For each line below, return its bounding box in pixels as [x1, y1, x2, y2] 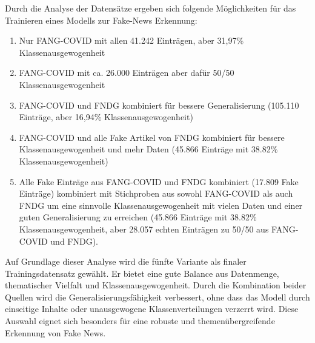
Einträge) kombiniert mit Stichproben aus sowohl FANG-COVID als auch [19, 187, 293, 200]
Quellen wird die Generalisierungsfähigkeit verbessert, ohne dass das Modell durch [5, 290, 310, 303]
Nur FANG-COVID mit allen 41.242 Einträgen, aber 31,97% [19, 34, 244, 47]
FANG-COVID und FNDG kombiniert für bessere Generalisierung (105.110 [19, 98, 299, 111]
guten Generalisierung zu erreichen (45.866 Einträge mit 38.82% [19, 211, 257, 223]
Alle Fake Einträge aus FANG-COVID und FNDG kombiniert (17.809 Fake [19, 175, 299, 188]
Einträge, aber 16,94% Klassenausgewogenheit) [19, 110, 193, 123]
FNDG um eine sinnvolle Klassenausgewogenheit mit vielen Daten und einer [19, 199, 303, 211]
